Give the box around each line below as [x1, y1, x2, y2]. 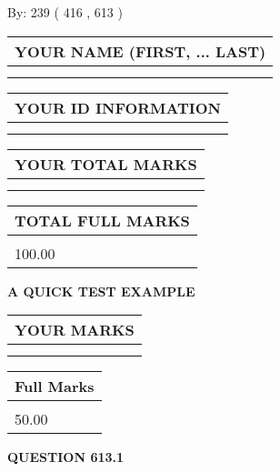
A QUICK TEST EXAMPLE [7, 281, 195, 300]
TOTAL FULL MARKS [15, 209, 190, 231]
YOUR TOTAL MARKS [15, 153, 197, 175]
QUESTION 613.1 [7, 447, 125, 467]
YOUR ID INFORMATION [15, 96, 221, 118]
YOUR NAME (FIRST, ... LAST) [15, 40, 266, 62]
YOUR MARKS [15, 319, 135, 341]
